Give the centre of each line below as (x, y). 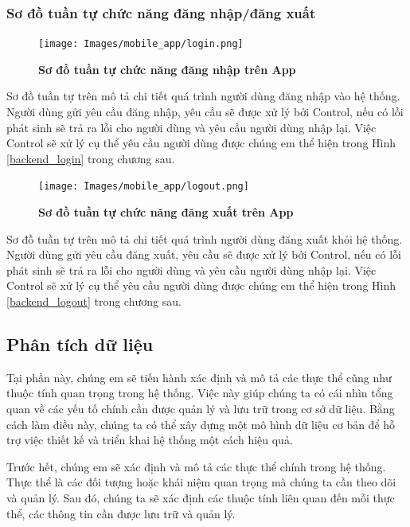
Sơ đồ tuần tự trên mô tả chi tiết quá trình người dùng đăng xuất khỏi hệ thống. (205, 238)
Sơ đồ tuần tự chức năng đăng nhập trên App (167, 69)
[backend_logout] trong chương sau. (94, 301)
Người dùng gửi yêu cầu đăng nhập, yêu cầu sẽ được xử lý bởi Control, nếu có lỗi (205, 112)
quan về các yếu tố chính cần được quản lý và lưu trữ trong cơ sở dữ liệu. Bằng (201, 409)
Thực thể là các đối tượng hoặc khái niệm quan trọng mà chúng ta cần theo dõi (201, 482)
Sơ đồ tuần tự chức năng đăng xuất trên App (166, 212)
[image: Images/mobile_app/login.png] (141, 44)
